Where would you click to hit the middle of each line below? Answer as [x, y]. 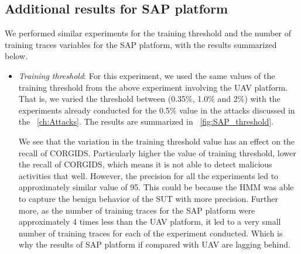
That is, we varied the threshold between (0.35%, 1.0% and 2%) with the [149, 99]
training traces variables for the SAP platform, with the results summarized [141, 44]
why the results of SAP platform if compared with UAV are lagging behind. [154, 244]
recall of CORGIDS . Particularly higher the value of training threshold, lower [157, 152]
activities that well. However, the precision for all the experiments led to [148, 175]
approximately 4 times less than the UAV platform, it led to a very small [150, 222]
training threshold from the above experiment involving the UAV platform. [153, 87]
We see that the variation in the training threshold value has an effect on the [157, 141]
